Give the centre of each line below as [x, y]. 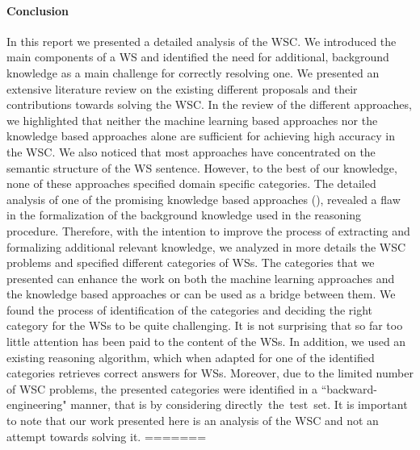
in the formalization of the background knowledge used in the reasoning [184, 215]
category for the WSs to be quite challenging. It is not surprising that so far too [205, 325]
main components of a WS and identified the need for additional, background [198, 57]
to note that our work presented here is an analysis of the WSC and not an [193, 421]
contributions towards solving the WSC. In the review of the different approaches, [209, 104]
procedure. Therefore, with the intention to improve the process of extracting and [208, 230]
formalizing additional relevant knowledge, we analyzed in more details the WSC [206, 246]
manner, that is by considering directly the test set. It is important [239, 404]
